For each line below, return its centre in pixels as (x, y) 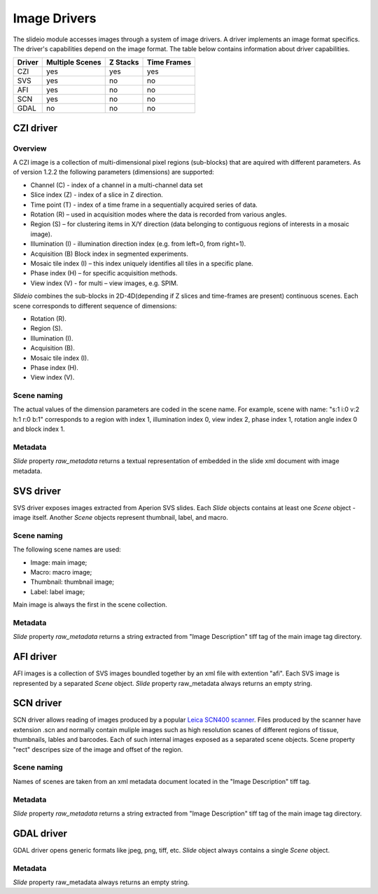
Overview (30, 149)
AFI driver (35, 657)
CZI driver (35, 128)
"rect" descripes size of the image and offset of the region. (98, 749)
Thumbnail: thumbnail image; (72, 582)
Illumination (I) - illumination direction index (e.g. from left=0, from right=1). (138, 244)
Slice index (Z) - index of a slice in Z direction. (97, 195)
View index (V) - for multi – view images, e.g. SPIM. (104, 283)
